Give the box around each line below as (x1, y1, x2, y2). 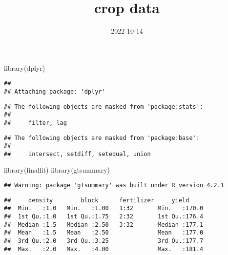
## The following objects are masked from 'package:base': (4, 134, 200, 141)
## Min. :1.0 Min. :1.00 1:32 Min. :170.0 (4, 205, 204, 212)
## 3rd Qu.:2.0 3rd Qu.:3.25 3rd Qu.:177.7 (4, 237, 204, 245)
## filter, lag (4, 119, 67, 126)
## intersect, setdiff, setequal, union (4, 150, 151, 157)
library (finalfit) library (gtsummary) (4, 164, 110, 175)
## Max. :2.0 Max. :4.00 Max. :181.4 (4, 245, 204, 253)
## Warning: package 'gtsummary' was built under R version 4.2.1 (4, 182, 225, 189)
